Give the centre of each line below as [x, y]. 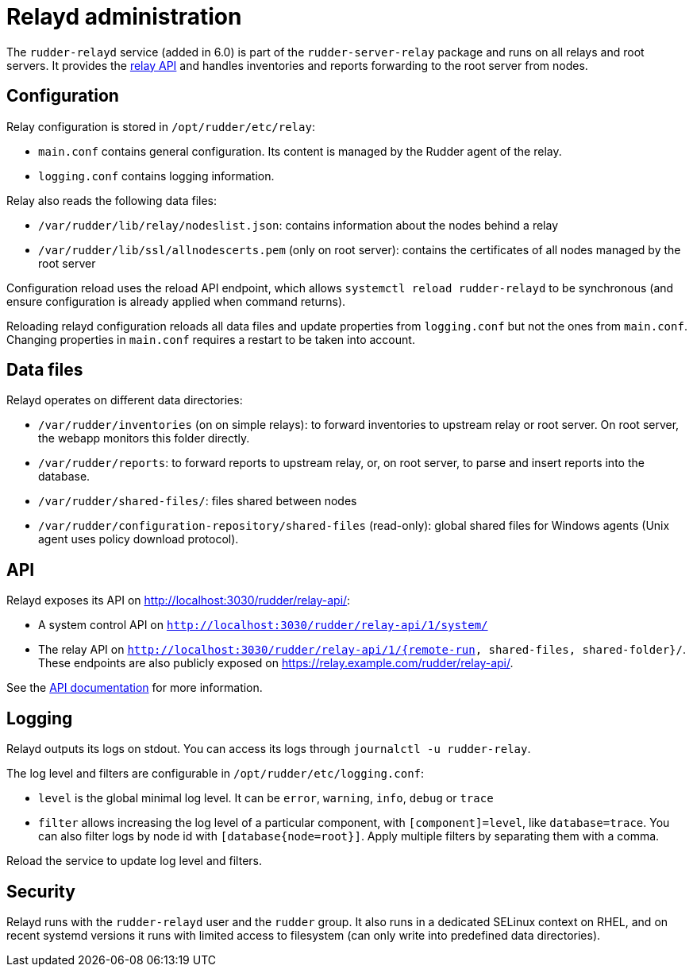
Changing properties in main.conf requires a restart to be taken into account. [211, 339]
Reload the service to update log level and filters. [134, 861]
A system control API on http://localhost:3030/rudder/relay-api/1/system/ [263, 625]
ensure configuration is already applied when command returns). [176, 301]
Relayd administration [124, 17]
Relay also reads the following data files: [112, 200]
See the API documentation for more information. [135, 688]
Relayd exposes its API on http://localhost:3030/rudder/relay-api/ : [179, 600]
